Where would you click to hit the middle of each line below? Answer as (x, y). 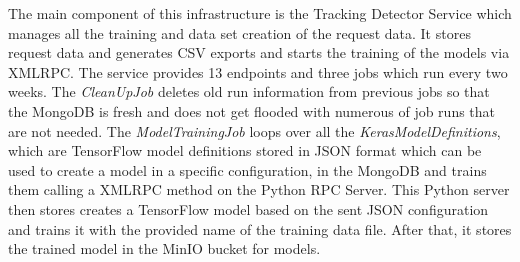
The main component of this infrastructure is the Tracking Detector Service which (260, 13)
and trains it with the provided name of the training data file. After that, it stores (260, 228)
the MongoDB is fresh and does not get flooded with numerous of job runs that (252, 110)
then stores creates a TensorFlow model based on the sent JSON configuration (248, 208)
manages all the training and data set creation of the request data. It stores (239, 32)
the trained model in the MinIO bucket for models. (164, 248)
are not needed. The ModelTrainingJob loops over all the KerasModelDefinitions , (254, 130)
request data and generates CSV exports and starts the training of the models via (259, 52)
